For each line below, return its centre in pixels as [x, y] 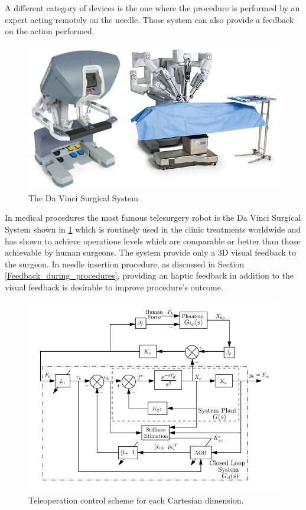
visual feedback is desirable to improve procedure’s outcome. [114, 287]
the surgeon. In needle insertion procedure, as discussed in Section [125, 264]
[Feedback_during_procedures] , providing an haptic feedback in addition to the [149, 275]
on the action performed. [50, 31]
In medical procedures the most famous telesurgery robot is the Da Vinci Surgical [153, 218]
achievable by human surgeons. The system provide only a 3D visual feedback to [150, 252]
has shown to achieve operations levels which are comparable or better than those [153, 241]
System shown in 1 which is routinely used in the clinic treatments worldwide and [153, 229]
